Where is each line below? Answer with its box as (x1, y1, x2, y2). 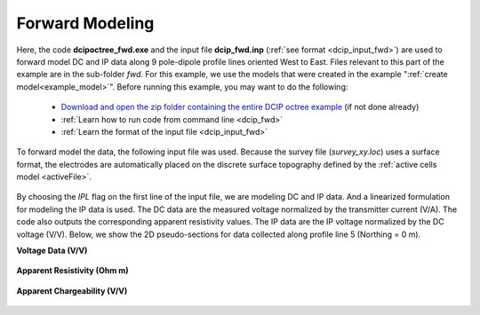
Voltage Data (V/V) (16, 245, 88, 256)
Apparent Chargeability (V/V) (16, 285, 128, 296)
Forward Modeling (16, 13, 155, 33)
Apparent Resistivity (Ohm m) (16, 265, 129, 276)
